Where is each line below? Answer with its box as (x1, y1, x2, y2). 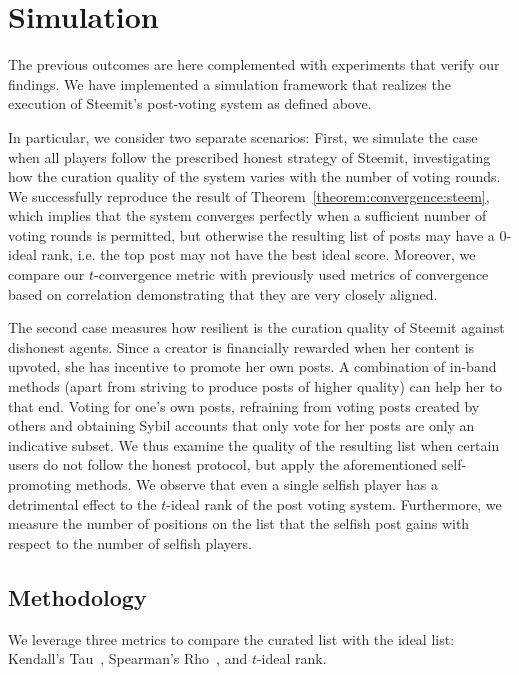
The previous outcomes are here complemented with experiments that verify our (8, 54, 500, 75)
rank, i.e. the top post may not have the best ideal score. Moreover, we (41, 244, 476, 265)
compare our (8, 264, 85, 285)
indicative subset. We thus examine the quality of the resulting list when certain (8, 434, 500, 455)
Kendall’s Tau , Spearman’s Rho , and (8, 648, 248, 669)
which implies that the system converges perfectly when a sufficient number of (8, 205, 487, 226)
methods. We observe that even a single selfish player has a (75, 474, 438, 494)
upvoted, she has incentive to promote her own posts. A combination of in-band (8, 356, 497, 377)
